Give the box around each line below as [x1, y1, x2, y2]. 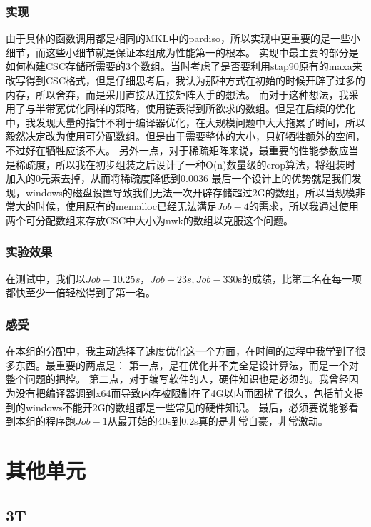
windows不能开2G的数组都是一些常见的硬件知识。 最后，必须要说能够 [25, 399, 349, 414]
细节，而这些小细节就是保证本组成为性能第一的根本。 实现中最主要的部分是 [6, 44, 359, 59]
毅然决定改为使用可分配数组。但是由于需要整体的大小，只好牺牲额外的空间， [6, 129, 365, 144]
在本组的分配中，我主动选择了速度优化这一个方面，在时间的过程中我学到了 [6, 343, 355, 358]
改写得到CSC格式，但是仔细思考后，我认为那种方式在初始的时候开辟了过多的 [6, 73, 365, 87]
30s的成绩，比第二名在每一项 [228, 271, 362, 286]
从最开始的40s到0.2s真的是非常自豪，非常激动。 [107, 413, 328, 428]
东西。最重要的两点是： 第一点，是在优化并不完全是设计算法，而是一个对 [15, 357, 359, 372]
